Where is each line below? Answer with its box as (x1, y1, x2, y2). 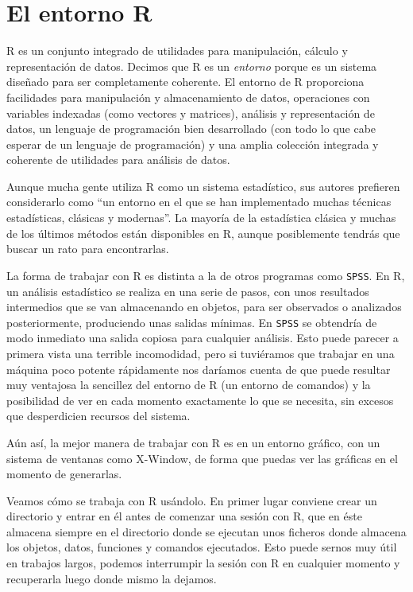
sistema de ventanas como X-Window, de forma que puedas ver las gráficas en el (6, 450, 398, 466)
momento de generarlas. (6, 465, 122, 482)
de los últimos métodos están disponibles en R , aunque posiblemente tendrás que (6, 224, 400, 241)
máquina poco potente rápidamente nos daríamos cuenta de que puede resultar (6, 360, 391, 377)
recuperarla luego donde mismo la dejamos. (6, 570, 217, 586)
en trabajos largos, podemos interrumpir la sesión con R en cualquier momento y (6, 555, 400, 571)
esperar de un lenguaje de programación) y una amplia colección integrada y (6, 135, 379, 152)
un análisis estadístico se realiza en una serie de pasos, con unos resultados (6, 282, 369, 299)
